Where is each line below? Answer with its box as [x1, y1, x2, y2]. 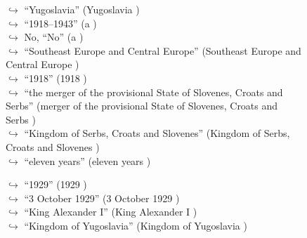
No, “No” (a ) [24, 29, 84, 44]
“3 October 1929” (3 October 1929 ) [24, 190, 180, 205]
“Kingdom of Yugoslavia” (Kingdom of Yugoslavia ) [24, 218, 247, 232]
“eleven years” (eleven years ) [24, 153, 151, 168]
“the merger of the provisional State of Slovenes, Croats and [24, 84, 283, 99]
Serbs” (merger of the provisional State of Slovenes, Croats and [6, 98, 278, 113]
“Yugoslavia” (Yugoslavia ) [24, 2, 140, 16]
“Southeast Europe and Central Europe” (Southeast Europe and [24, 43, 301, 58]
